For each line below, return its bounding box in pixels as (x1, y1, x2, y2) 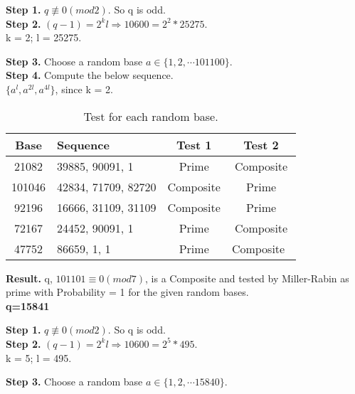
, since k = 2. (55, 81, 113, 96)
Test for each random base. (83, 107, 218, 124)
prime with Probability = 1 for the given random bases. (6, 284, 249, 299)
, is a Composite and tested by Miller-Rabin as (145, 270, 349, 285)
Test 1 (176, 136, 212, 153)
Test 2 (243, 136, 279, 153)
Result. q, (6, 270, 53, 285)
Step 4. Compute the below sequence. (6, 68, 174, 82)
